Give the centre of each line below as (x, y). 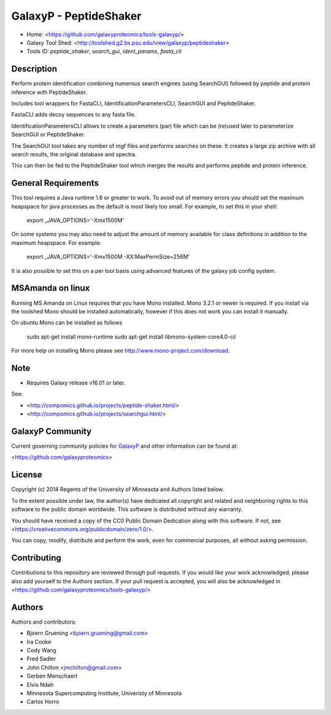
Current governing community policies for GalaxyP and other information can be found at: (125, 446)
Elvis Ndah (40, 684)
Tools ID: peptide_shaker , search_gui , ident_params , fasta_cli (104, 52)
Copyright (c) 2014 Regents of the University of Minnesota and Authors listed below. (118, 489)
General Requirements (55, 183)
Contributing (36, 558)
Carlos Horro (43, 702)
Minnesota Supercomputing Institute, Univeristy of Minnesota (104, 694)
